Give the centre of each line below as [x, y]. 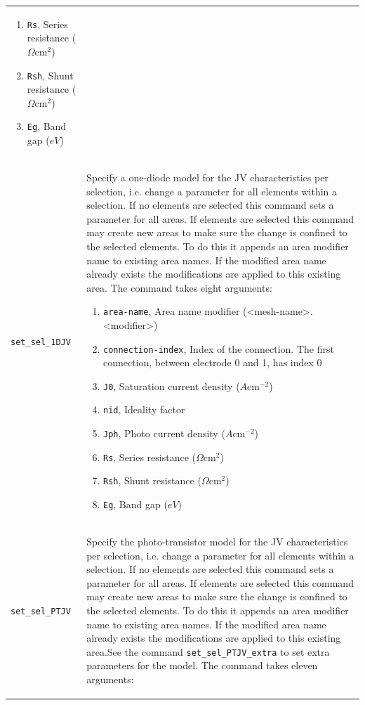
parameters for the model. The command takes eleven [202, 665]
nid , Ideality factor [144, 409]
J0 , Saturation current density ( [171, 386]
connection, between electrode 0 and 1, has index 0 [212, 362]
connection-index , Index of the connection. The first [218, 348]
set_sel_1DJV [41, 342]
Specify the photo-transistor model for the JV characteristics [217, 541]
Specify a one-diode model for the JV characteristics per [207, 177]
